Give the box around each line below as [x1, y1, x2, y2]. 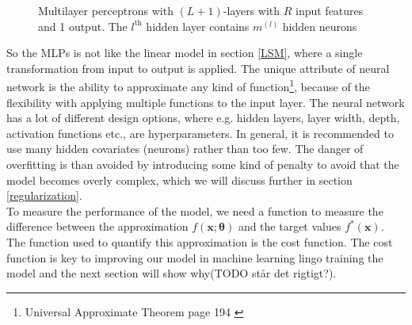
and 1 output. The [38, 17, 128, 34]
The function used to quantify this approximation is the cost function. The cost [6, 233, 393, 250]
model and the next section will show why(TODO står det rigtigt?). [6, 265, 337, 281]
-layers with [223, 2, 280, 18]
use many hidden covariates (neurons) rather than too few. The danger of [6, 140, 364, 157]
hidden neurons [282, 17, 357, 34]
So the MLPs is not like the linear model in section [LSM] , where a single [6, 44, 363, 61]
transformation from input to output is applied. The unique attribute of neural [6, 59, 390, 76]
